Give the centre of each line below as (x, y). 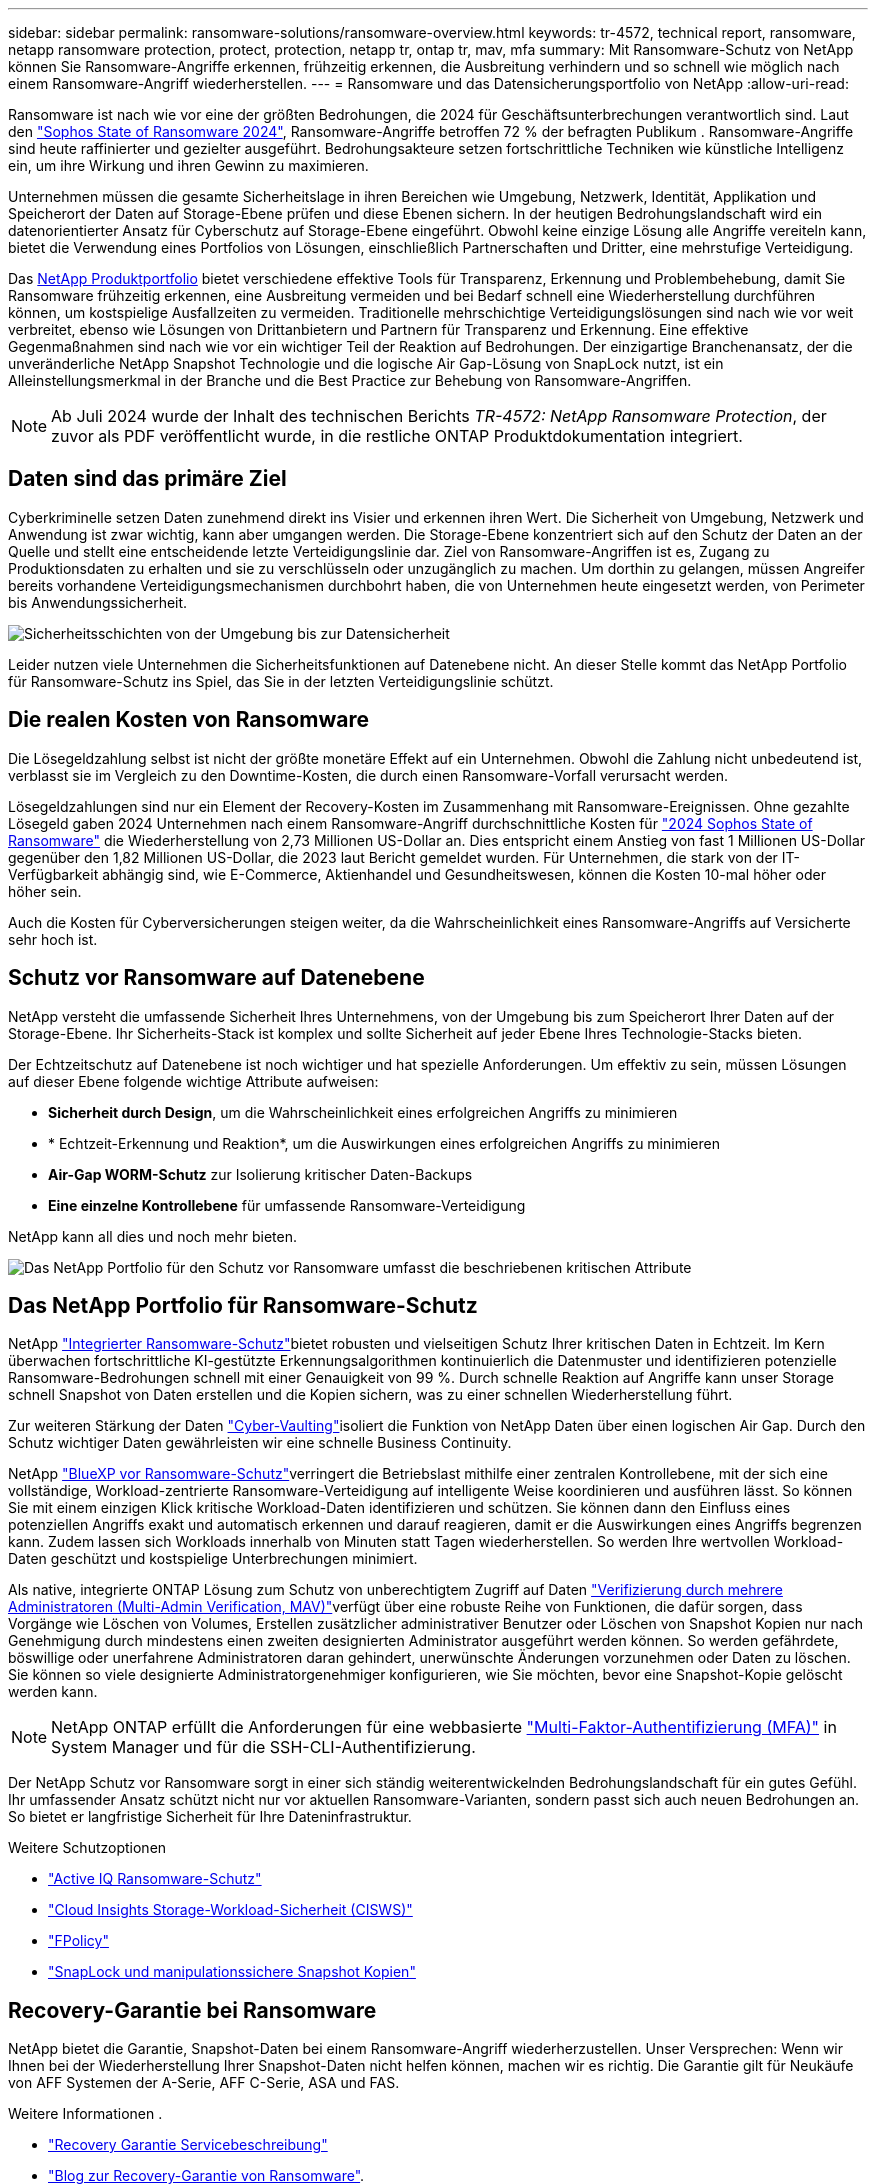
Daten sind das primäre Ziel (147, 479)
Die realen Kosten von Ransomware (188, 720)
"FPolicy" (78, 1941)
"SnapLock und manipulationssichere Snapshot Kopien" (232, 1972)
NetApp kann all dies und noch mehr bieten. (152, 1236)
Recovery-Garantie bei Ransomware (192, 2010)
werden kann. (53, 1692)
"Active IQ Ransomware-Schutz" (155, 1879)
